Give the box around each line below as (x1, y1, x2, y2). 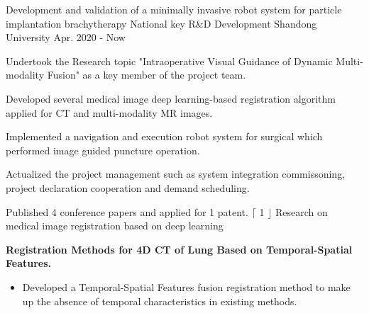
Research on (275, 204, 328, 219)
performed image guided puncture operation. (6, 142, 200, 157)
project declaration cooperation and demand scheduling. (6, 180, 250, 195)
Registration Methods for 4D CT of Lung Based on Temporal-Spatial (6, 241, 353, 256)
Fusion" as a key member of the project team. (47, 67, 246, 82)
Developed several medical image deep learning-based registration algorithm (6, 91, 336, 106)
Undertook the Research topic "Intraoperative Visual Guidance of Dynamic (6, 53, 333, 68)
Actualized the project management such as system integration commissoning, (6, 166, 346, 181)
